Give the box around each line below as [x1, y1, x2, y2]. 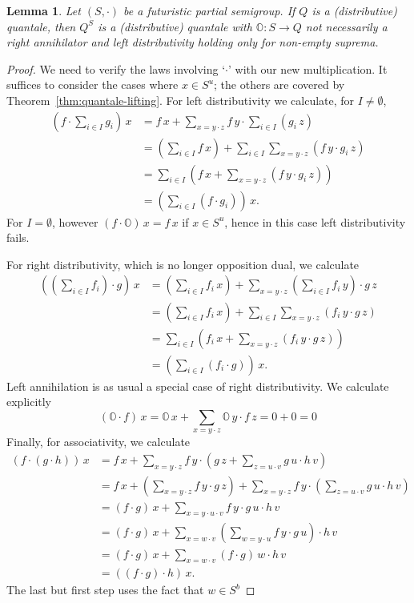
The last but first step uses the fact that [6, 581, 204, 598]
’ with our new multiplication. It [227, 60, 388, 77]
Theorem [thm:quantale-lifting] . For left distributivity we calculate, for [6, 91, 355, 108]
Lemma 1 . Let [6, 2, 81, 18]
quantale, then [6, 18, 76, 34]
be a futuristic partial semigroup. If [123, 2, 295, 18]
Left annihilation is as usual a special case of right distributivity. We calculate [6, 377, 389, 394]
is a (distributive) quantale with [98, 18, 252, 34]
